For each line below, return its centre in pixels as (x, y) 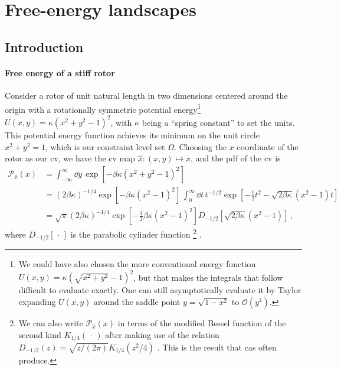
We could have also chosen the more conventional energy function (137, 264)
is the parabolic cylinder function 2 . (136, 233)
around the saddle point (137, 301)
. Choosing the (201, 146)
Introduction (44, 46)
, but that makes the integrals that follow (208, 277)
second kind (40, 334)
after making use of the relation (162, 334)
